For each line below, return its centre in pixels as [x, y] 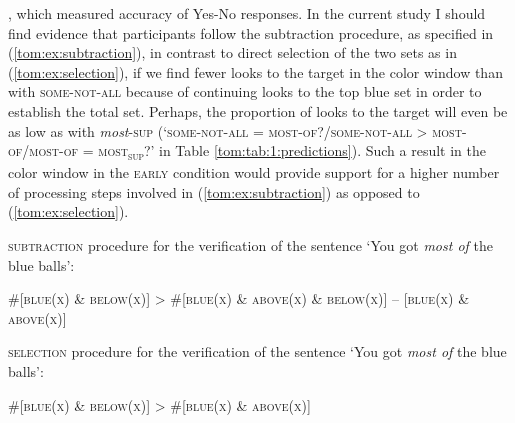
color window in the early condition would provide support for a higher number [254, 172]
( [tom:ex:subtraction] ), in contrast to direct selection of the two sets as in [232, 52]
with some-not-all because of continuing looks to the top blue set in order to [245, 91]
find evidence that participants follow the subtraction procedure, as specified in [251, 32]
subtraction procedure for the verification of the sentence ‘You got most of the [250, 245]
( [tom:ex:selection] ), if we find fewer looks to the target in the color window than [255, 71]
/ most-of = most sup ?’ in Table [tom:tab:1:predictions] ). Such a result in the [254, 151]
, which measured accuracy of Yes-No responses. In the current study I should [247, 13]
